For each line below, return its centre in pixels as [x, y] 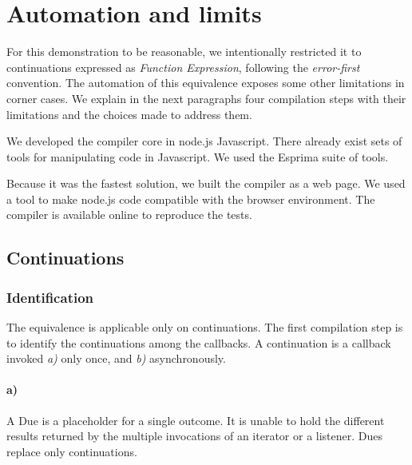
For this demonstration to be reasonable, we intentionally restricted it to [184, 52]
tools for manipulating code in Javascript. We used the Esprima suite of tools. [198, 156]
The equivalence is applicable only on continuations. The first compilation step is [205, 327]
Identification [50, 297]
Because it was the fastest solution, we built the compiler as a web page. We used [206, 183]
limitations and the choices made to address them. [129, 114]
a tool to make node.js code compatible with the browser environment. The [191, 199]
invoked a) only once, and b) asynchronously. [116, 358]
